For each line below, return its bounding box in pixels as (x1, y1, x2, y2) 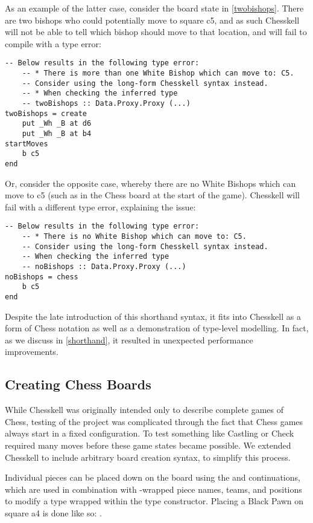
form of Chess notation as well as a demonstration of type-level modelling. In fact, (5, 322, 309, 334)
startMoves (5, 139, 48, 148)
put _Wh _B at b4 (22, 129, 92, 138)
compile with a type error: (5, 37, 101, 50)
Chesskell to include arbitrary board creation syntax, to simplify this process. (5, 450, 291, 463)
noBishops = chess (5, 272, 78, 281)
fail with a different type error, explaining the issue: (5, 200, 196, 213)
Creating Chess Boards (5, 375, 151, 394)
